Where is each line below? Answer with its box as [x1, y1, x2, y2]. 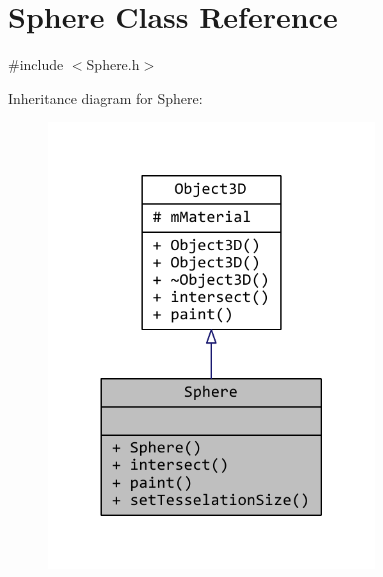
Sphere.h [86, 54, 140, 75]
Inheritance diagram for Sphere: [8, 87, 203, 108]
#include [8, 54, 64, 75]
